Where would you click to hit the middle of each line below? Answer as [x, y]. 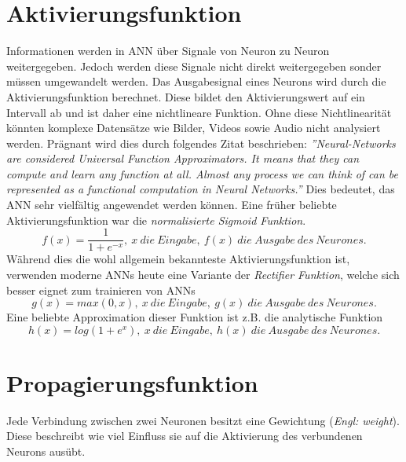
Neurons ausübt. [46, 451]
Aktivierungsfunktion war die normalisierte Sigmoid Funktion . [156, 220]
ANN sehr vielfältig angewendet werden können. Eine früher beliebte [172, 205]
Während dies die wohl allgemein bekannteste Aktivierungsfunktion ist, [178, 259]
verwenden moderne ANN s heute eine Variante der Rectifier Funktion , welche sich [203, 274]
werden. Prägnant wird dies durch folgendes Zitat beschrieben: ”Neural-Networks [201, 143]
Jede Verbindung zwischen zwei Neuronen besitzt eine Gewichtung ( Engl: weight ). [203, 420]
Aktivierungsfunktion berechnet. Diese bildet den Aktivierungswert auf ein [186, 96]
